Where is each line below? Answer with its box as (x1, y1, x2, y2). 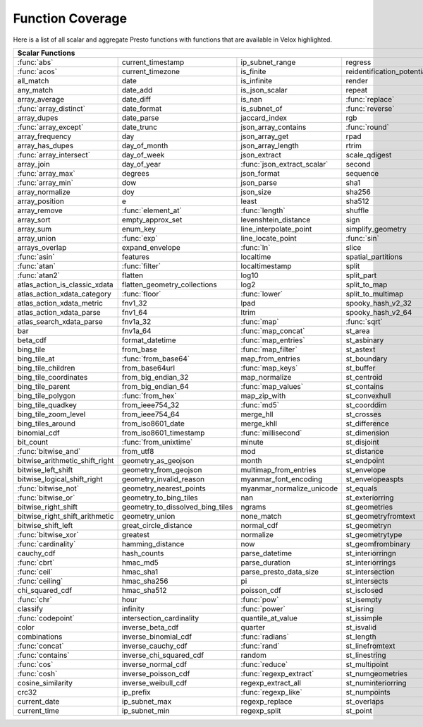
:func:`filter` (121, 261, 161, 271)
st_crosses (345, 409, 382, 419)
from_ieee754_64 (121, 409, 180, 419)
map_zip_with (240, 390, 286, 400)
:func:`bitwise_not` (17, 483, 80, 493)
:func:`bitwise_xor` (17, 529, 79, 539)
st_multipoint (345, 659, 389, 669)
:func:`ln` (240, 242, 271, 252)
